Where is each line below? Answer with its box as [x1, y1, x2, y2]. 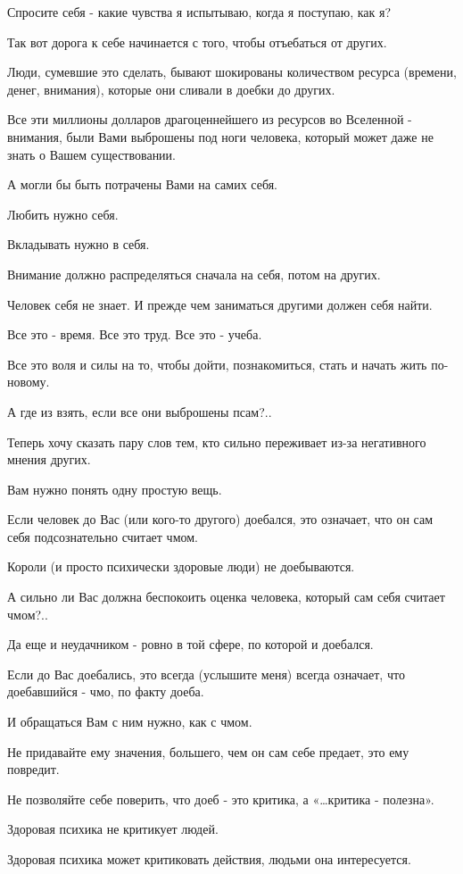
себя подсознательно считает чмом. [7, 527, 198, 545]
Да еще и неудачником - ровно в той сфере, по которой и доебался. [7, 635, 374, 653]
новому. [7, 372, 50, 391]
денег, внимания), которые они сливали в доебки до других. [7, 79, 335, 98]
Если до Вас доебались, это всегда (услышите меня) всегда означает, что [7, 664, 405, 683]
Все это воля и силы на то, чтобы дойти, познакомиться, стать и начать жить [7, 354, 427, 373]
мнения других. [7, 450, 91, 469]
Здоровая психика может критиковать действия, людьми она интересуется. [7, 850, 411, 868]
